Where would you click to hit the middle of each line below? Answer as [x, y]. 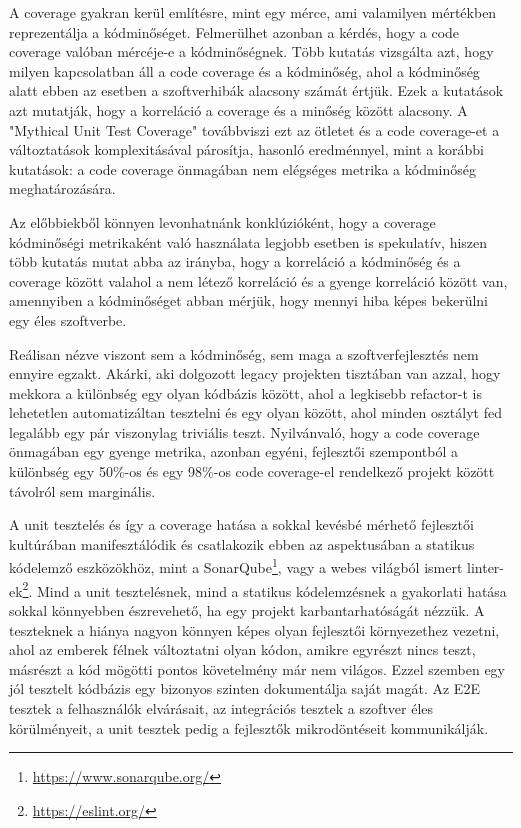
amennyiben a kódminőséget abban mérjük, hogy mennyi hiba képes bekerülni [248, 300]
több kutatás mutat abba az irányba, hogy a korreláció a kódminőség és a [235, 261]
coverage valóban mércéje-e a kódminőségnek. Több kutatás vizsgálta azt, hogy [251, 51]
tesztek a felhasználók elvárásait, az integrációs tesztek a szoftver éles [221, 707]
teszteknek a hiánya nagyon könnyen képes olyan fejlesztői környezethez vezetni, [254, 629]
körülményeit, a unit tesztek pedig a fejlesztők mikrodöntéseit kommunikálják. [249, 727]
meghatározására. [62, 188]
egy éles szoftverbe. [68, 319]
